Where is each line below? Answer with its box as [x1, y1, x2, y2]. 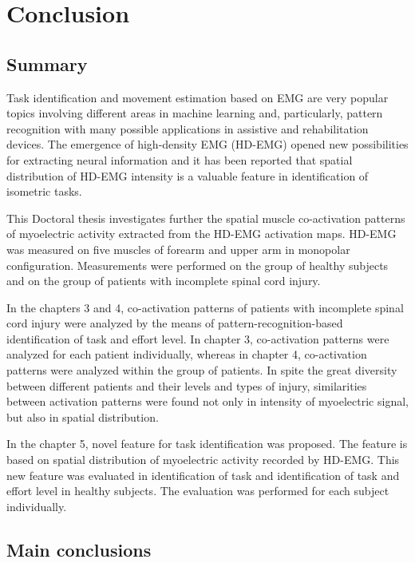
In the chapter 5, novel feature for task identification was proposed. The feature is [6, 435, 408, 452]
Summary [6, 51, 88, 76]
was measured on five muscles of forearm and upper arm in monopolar [6, 240, 350, 257]
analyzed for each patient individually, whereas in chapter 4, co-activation [6, 346, 367, 363]
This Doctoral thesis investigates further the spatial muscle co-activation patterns [6, 209, 405, 226]
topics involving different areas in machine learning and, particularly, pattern [6, 105, 383, 121]
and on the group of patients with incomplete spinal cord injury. [6, 272, 321, 289]
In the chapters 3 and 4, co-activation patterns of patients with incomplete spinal [6, 299, 404, 315]
